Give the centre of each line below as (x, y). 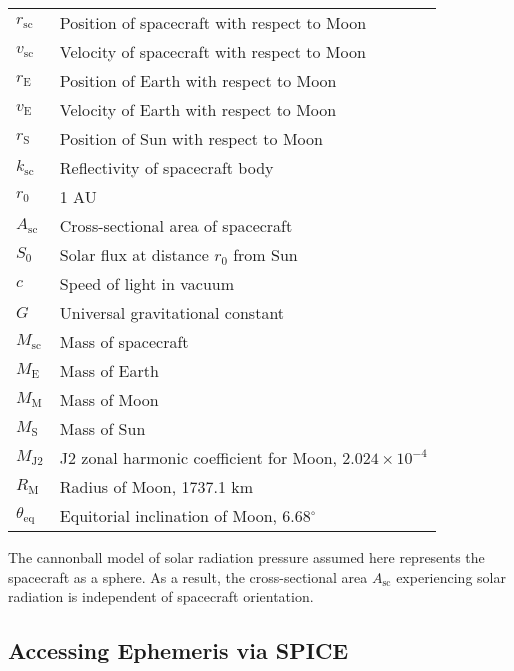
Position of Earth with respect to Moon (198, 80)
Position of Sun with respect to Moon (191, 138)
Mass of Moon (109, 399)
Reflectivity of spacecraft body (166, 167)
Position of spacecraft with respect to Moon (213, 22)
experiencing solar (451, 576)
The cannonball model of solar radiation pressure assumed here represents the (246, 557)
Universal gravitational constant (172, 312)
